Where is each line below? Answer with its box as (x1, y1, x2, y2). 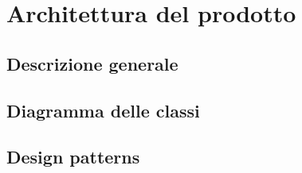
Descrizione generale (6, 51, 178, 75)
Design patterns (6, 144, 140, 169)
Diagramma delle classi (6, 98, 200, 122)
